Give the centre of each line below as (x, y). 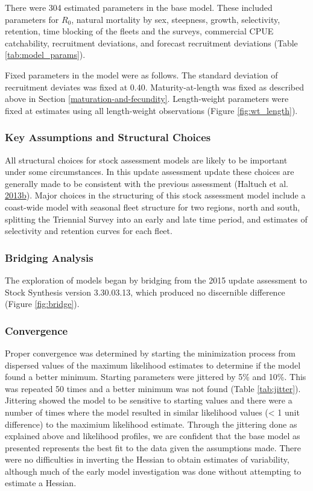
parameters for (32, 19)
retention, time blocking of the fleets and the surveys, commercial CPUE (139, 31)
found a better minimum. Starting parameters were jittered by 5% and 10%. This (156, 377)
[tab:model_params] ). (45, 55)
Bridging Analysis (49, 257)
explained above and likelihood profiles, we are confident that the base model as (153, 436)
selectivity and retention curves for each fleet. (89, 231)
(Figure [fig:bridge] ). (42, 304)
